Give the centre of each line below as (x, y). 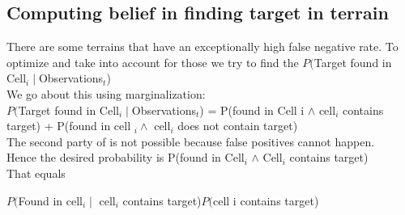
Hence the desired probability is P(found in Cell (126, 157)
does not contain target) (238, 126)
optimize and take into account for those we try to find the (153, 62)
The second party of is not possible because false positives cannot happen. (191, 141)
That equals (36, 173)
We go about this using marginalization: (106, 93)
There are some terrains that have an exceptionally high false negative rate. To (202, 46)
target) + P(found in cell (69, 126)
